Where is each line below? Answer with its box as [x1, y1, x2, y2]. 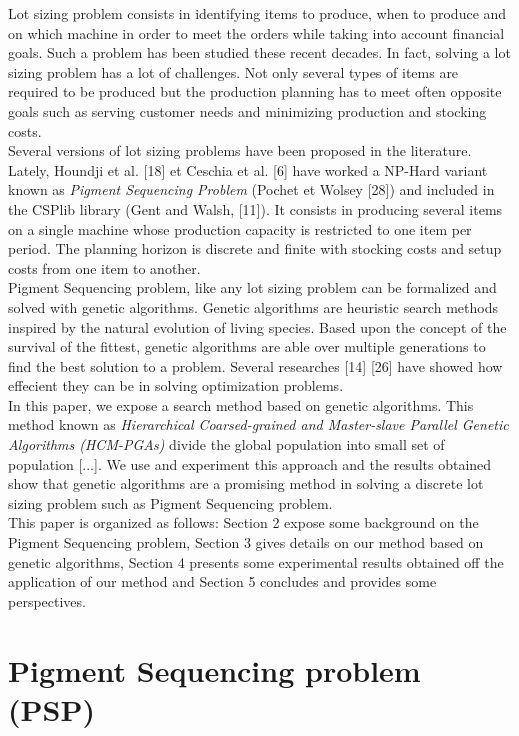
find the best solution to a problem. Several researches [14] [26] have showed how [8, 355, 503, 376]
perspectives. [8, 590, 86, 611]
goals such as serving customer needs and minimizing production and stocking [8, 100, 487, 121]
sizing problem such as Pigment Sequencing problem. [8, 492, 333, 513]
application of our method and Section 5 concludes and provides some [8, 571, 437, 592]
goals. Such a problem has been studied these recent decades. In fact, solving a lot [8, 42, 511, 63]
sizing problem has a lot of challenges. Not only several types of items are [8, 61, 459, 82]
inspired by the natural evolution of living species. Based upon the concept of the [8, 316, 507, 337]
